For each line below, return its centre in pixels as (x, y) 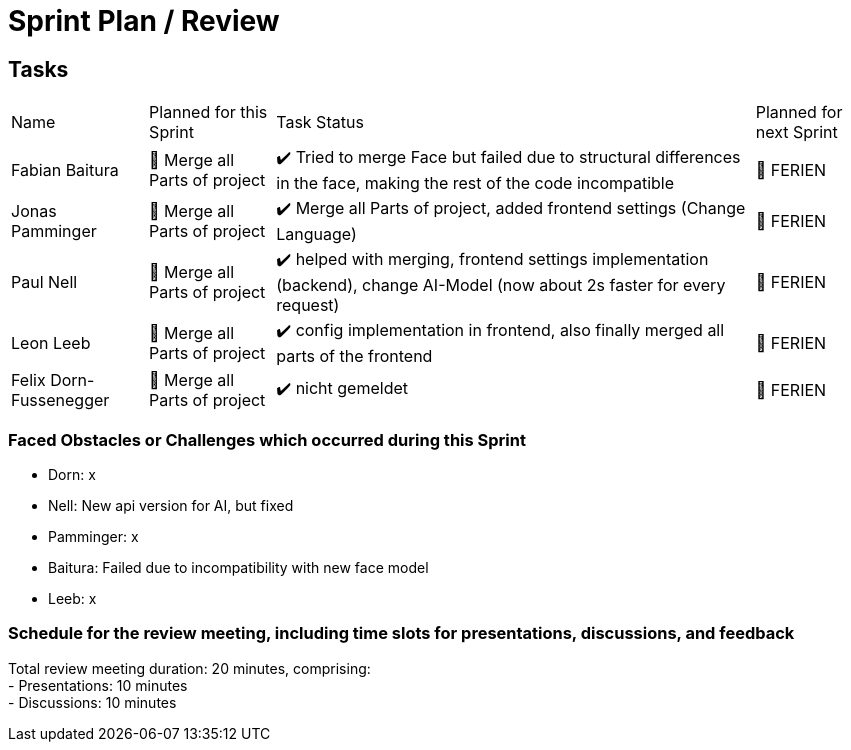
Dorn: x (72, 474)
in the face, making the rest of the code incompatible (475, 183)
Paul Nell (44, 281)
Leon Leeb (51, 342)
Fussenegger (60, 400)
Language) (316, 234)
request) (308, 305)
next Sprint (796, 132)
